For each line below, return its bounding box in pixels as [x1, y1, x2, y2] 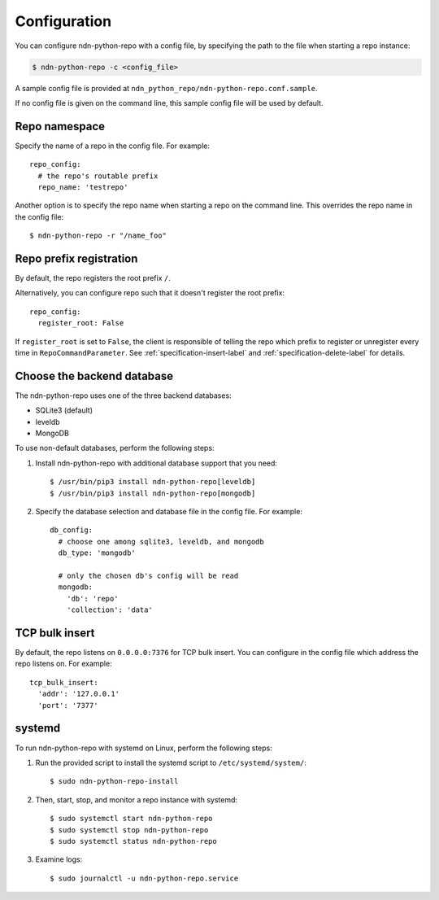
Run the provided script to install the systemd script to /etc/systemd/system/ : [35, 758, 306, 767]
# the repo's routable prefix [37, 171, 159, 181]
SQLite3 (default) [35, 405, 93, 415]
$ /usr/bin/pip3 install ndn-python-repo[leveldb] [50, 477, 256, 487]
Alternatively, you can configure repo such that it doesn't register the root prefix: [15, 288, 285, 298]
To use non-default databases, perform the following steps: [15, 443, 215, 453]
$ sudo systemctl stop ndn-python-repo [50, 825, 209, 834]
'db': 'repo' [66, 594, 119, 603]
